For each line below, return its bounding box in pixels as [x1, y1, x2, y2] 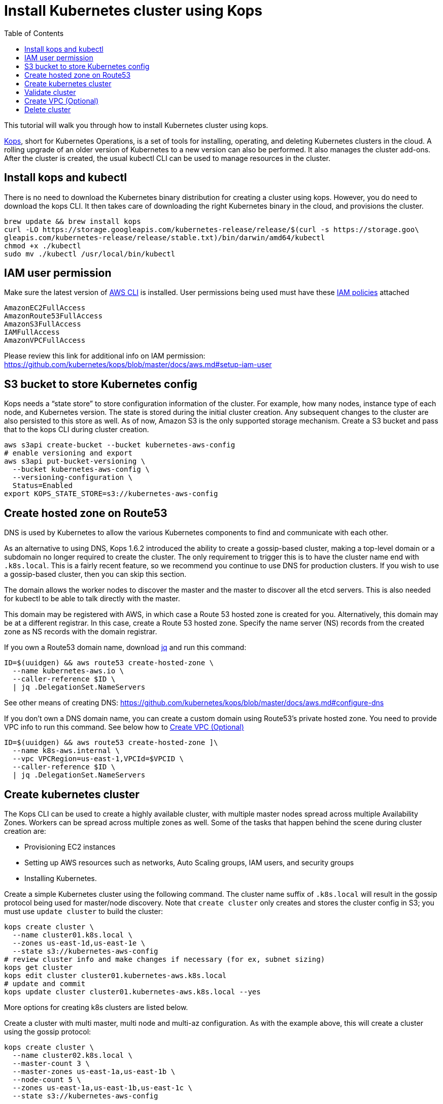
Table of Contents [4, 28, 64, 38]
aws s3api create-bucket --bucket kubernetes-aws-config [4, 441, 235, 449]
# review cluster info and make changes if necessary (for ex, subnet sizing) [4, 955, 325, 963]
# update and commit [4, 979, 86, 988]
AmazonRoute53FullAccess [4, 312, 103, 320]
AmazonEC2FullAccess [4, 304, 86, 312]
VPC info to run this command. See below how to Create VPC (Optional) [4, 723, 244, 732]
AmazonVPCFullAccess [4, 336, 86, 345]
